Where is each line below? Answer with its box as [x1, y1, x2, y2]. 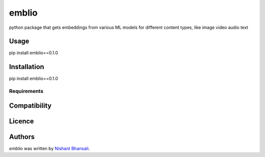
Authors [9, 133, 35, 141]
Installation [9, 63, 44, 71]
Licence [9, 117, 34, 125]
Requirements [9, 88, 44, 95]
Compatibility [9, 101, 52, 110]
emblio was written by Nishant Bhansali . [9, 145, 90, 151]
